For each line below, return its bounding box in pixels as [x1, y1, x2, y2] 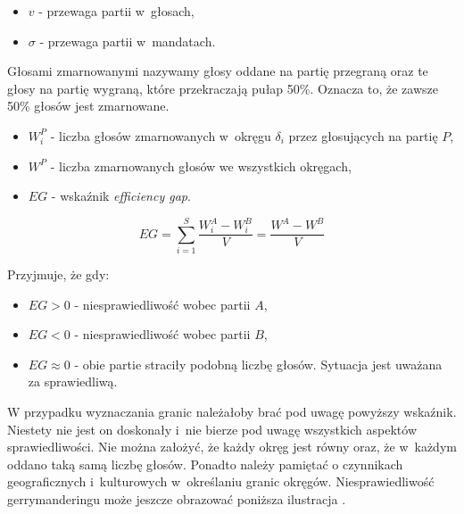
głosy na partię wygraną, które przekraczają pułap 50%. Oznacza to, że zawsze [7, 79, 438, 97]
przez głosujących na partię [288, 126, 438, 145]
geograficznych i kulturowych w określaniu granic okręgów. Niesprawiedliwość [7, 472, 435, 491]
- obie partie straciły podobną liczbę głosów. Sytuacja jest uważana [74, 354, 443, 373]
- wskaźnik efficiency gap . [51, 187, 191, 205]
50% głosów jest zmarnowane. [7, 96, 170, 115]
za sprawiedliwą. [28, 372, 118, 391]
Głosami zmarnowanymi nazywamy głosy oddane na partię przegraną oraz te [7, 62, 428, 80]
